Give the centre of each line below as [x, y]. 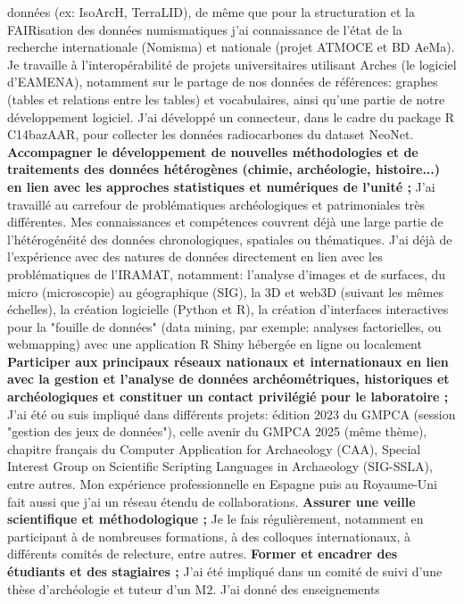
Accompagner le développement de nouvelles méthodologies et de [213, 151]
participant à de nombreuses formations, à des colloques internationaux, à [209, 536]
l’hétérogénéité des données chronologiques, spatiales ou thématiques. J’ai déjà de [230, 239]
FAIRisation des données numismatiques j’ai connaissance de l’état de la [205, 29]
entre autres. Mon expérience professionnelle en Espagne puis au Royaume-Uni [222, 484]
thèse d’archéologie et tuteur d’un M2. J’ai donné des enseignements [194, 588]
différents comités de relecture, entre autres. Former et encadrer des [203, 554]
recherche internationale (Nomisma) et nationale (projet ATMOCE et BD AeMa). [231, 47]
